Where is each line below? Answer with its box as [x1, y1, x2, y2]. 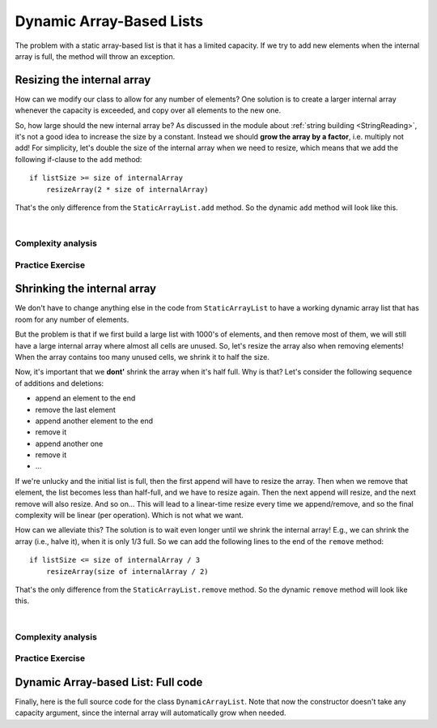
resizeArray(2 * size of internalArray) [45, 185, 210, 194]
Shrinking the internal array [15, 282, 157, 296]
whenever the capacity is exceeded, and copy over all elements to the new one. [15, 105, 282, 115]
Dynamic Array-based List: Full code [15, 675, 203, 689]
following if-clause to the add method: [15, 154, 142, 164]
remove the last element [35, 405, 117, 414]
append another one [35, 439, 104, 448]
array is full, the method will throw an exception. [15, 51, 176, 61]
